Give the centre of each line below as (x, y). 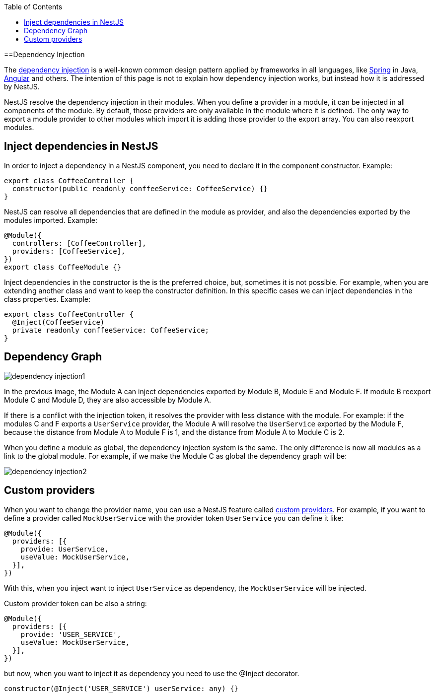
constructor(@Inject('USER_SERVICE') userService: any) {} (121, 688)
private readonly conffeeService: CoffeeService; (111, 330)
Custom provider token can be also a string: (75, 603)
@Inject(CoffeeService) (58, 322)
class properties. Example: (47, 299)
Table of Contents (33, 7)
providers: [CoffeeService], (69, 251)
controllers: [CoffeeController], (79, 243)
